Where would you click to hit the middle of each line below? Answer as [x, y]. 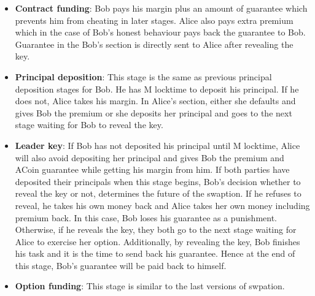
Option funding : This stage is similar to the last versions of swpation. [150, 286]
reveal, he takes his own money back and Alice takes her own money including [162, 205]
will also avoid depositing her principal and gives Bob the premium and [150, 157]
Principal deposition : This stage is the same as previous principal [143, 76]
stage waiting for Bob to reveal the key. [89, 125]
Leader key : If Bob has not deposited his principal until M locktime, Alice [157, 145]
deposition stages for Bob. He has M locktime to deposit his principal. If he [157, 89]
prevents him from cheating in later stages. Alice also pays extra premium [154, 20]
